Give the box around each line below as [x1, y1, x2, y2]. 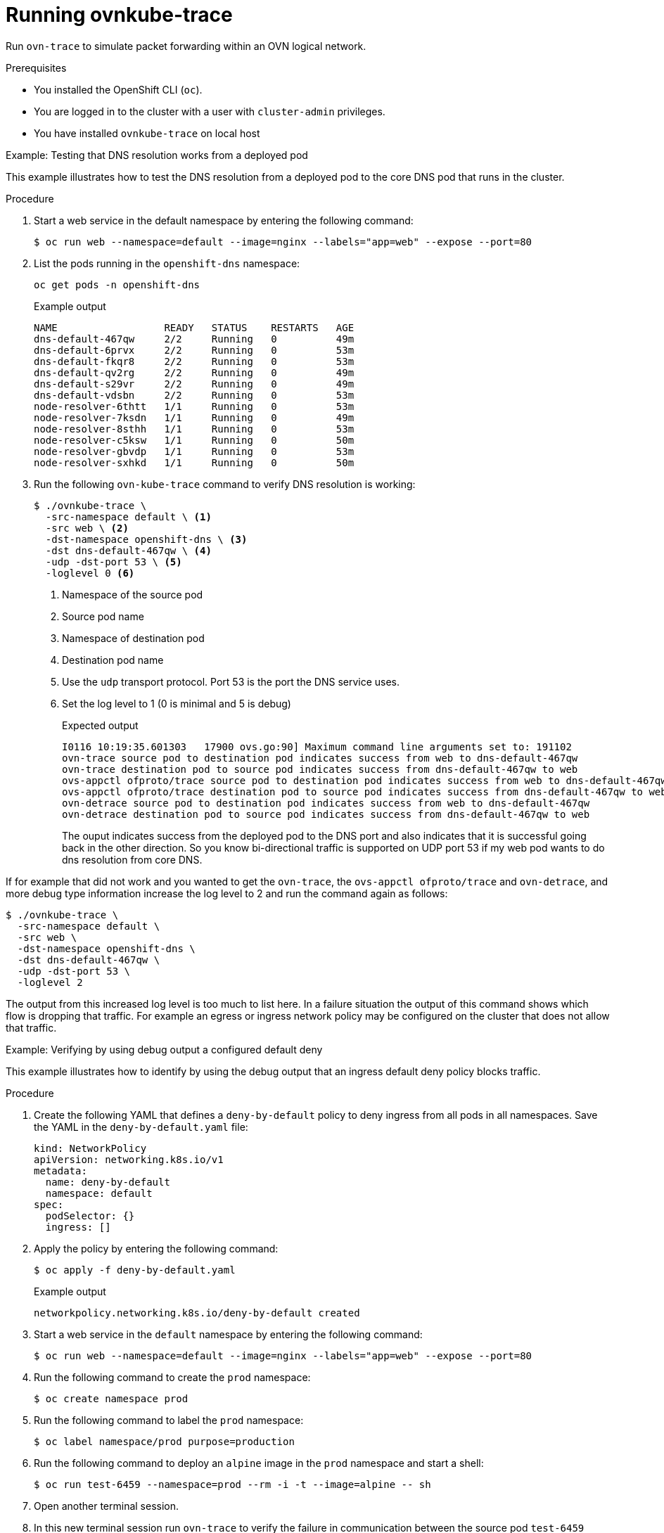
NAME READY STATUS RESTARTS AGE [34, 321, 355, 333]
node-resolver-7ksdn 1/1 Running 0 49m [34, 411, 355, 423]
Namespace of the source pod [62, 588, 203, 601]
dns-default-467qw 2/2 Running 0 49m [34, 333, 355, 345]
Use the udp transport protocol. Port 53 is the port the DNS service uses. [62, 675, 400, 688]
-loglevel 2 [17, 976, 83, 988]
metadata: [34, 1165, 87, 1176]
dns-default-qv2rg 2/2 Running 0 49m [34, 366, 355, 378]
